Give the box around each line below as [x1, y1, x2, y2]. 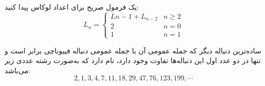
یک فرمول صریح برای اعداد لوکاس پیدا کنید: [5, 2, 139, 12]
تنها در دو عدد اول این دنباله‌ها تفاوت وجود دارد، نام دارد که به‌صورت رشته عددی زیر [5, 55, 261, 66]
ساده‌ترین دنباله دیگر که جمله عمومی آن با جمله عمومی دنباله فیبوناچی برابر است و [5, 45, 261, 55]
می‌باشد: [5, 65, 31, 75]
